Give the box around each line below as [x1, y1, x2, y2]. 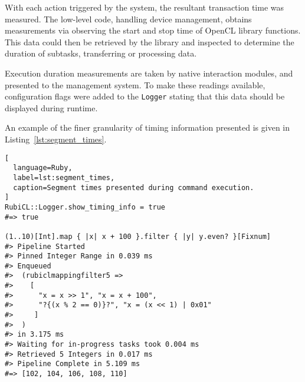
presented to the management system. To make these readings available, [5, 78, 265, 91]
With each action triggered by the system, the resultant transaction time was [5, 1, 284, 13]
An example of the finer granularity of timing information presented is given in [5, 121, 290, 134]
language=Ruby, [13, 164, 73, 172]
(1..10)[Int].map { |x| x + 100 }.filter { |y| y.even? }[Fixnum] [5, 232, 271, 241]
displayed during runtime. [5, 101, 98, 114]
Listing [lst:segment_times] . [5, 133, 107, 145]
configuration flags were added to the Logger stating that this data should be [5, 90, 285, 102]
